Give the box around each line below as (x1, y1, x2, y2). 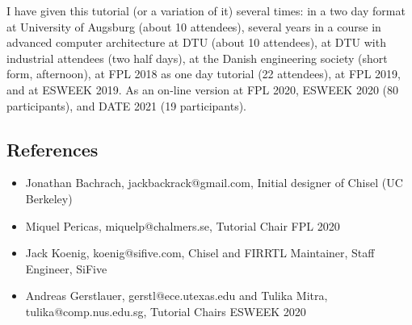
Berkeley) (25, 190, 73, 206)
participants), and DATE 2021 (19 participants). (6, 97, 246, 114)
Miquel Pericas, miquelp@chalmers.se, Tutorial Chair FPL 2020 (25, 217, 340, 234)
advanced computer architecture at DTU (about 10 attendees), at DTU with (6, 34, 386, 51)
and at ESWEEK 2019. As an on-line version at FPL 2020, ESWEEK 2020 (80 (6, 81, 398, 98)
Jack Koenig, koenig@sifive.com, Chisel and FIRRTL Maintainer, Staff (25, 244, 375, 261)
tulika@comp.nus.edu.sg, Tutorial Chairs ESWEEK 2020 (25, 302, 306, 319)
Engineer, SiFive (25, 260, 107, 277)
